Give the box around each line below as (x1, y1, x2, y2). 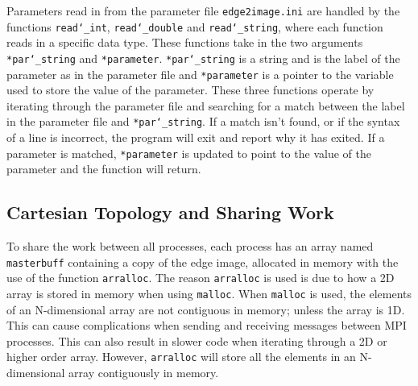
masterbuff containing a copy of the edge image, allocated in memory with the (6, 253, 399, 270)
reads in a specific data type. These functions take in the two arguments (6, 34, 363, 51)
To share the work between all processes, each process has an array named (6, 238, 374, 255)
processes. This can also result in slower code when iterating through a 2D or (6, 332, 387, 349)
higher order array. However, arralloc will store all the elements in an (6, 348, 356, 365)
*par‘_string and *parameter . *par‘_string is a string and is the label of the (6, 49, 400, 66)
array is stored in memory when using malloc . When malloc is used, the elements (6, 285, 412, 302)
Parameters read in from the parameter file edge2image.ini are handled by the (6, 2, 400, 19)
